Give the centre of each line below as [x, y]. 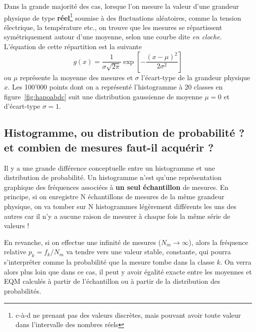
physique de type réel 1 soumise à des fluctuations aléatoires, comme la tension [123, 17]
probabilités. [23, 290]
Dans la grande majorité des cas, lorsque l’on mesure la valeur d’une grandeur [122, 6]
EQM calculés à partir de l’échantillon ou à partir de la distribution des [112, 281]
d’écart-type [22, 106]
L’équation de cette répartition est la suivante [73, 46]
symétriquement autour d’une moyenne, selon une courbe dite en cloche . [113, 37]
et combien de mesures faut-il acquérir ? [109, 147]
